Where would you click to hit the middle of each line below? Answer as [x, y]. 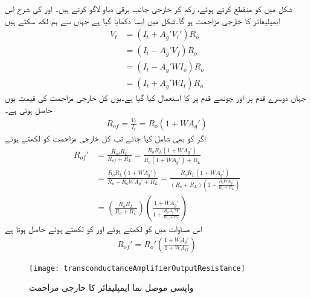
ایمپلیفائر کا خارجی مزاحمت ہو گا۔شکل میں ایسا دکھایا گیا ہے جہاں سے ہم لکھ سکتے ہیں [143, 20]
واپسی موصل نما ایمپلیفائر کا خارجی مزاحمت [111, 287]
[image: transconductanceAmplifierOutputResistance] [137, 268]
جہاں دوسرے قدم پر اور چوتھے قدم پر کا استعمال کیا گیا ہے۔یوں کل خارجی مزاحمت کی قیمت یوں [155, 98]
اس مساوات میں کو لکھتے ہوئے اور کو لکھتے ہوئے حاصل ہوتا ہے [104, 228]
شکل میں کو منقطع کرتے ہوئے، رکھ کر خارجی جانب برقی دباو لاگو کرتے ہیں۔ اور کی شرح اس [149, 8]
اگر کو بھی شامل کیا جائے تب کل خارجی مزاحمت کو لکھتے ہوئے [105, 138]
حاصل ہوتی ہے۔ [29, 109]
